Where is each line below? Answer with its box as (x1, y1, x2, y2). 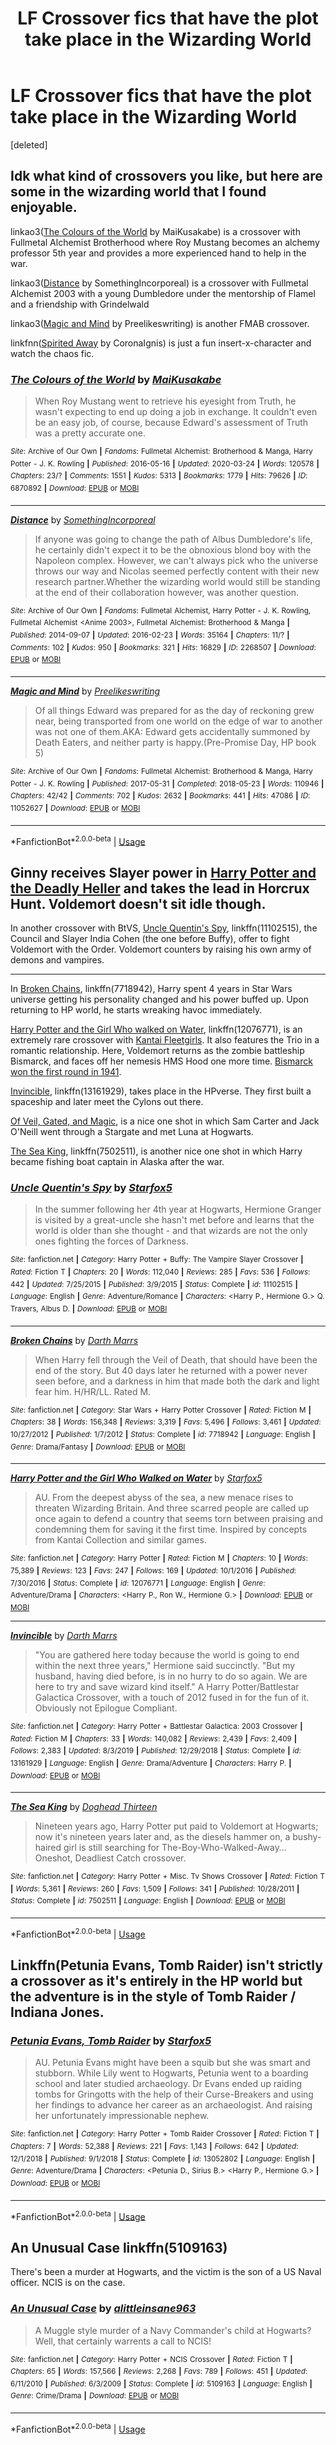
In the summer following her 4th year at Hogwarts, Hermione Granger (34, 1203, 322, 1216)
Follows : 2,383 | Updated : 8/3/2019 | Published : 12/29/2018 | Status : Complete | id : (10, 1746, 302, 1756)
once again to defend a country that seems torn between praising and (34, 1513, 324, 1525)
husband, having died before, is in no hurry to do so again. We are (34, 1670, 308, 1682)
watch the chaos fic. (10, 347, 95, 359)
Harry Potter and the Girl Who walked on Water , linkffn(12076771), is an (10, 1023, 303, 1036)
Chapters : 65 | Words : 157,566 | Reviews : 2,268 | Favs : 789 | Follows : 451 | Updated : (10, 2367, 308, 2377)
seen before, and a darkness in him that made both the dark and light (34, 1375, 320, 1387)
